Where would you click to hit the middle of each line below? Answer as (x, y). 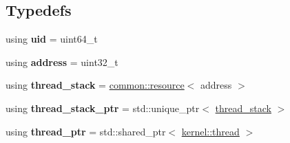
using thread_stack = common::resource (95, 85)
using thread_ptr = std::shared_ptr (86, 131)
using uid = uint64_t (52, 39)
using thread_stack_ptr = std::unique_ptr (103, 108)
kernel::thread (210, 131)
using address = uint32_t (62, 62)
